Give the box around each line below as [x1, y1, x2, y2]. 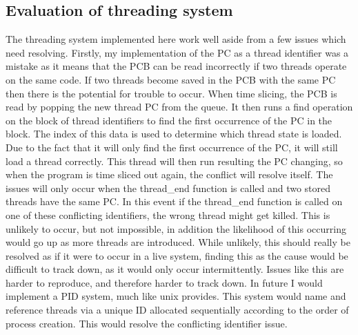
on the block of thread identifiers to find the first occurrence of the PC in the [6, 113, 332, 127]
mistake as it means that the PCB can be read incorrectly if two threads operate [6, 59, 347, 73]
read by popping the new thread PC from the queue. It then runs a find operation [6, 99, 353, 114]
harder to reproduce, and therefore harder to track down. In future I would [6, 275, 323, 289]
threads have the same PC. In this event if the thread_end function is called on [6, 194, 343, 209]
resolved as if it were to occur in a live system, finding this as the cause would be [6, 248, 348, 262]
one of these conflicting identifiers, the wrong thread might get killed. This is [6, 207, 330, 222]
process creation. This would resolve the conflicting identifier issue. [6, 316, 288, 330]
